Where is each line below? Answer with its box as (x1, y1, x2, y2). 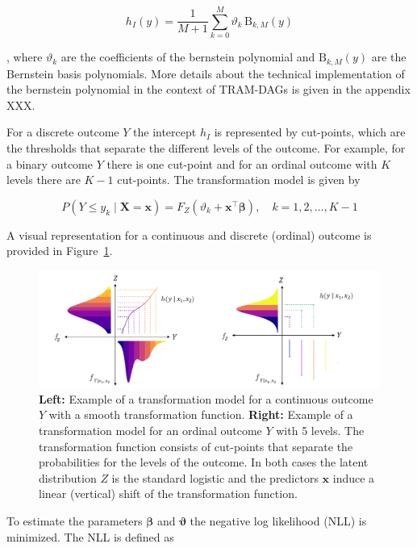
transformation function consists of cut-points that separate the (39, 437, 353, 454)
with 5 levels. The (276, 422, 365, 439)
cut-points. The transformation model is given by (117, 171, 361, 188)
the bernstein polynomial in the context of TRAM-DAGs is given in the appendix (6, 81, 411, 98)
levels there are (6, 171, 81, 188)
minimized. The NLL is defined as (6, 528, 174, 545)
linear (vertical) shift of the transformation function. (39, 485, 298, 502)
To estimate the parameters (6, 512, 143, 529)
